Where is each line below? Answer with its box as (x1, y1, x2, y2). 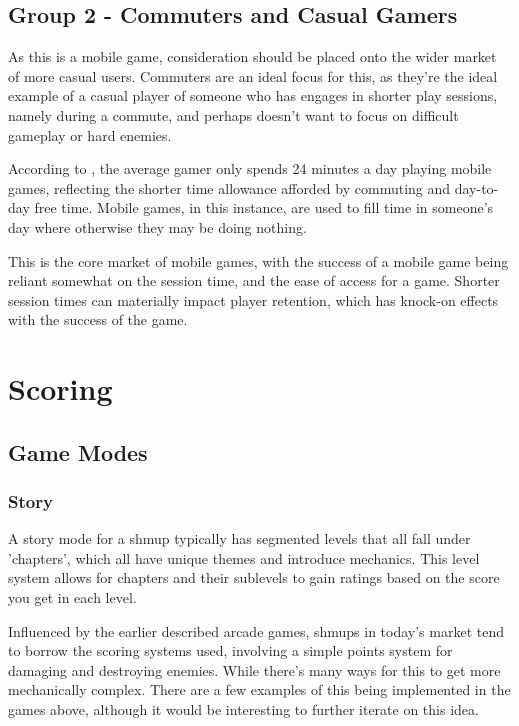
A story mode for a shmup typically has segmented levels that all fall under (8, 528, 471, 549)
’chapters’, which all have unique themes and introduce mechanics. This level (8, 547, 480, 568)
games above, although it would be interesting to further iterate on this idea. (8, 699, 479, 720)
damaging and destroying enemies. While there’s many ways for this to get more (8, 659, 501, 680)
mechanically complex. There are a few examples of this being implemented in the (8, 679, 511, 700)
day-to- (454, 177, 499, 198)
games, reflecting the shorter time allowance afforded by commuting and (8, 177, 451, 198)
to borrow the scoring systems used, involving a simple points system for (8, 640, 453, 661)
